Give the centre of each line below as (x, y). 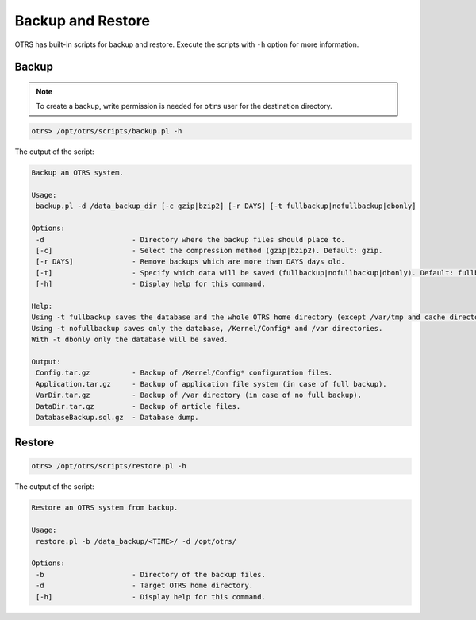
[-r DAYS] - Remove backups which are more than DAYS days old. (190, 262)
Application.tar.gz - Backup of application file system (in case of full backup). (212, 384)
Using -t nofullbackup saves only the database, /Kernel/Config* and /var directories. (207, 328)
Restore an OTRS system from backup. (105, 508)
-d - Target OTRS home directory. (145, 586)
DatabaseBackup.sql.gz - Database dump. (117, 417)
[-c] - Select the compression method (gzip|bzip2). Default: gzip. (209, 251)
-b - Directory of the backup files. (151, 574)
